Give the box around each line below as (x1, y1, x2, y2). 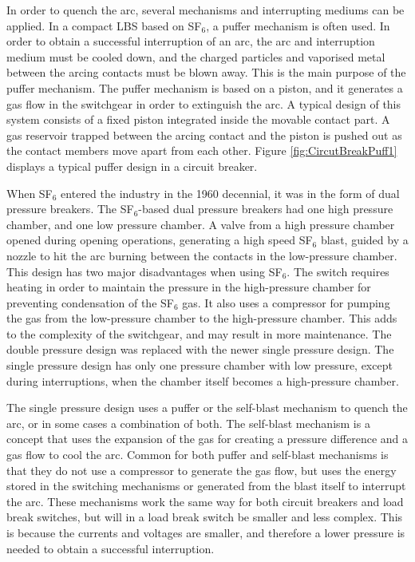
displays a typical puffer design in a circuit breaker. (6, 157, 258, 174)
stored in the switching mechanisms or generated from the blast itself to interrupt (6, 477, 406, 494)
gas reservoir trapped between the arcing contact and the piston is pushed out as (6, 126, 402, 143)
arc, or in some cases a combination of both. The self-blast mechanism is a (6, 414, 370, 431)
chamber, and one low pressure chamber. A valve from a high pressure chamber (6, 216, 395, 232)
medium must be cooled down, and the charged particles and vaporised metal (6, 48, 385, 65)
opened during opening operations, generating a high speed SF (6, 232, 313, 248)
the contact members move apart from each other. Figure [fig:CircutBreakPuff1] (6, 142, 397, 159)
